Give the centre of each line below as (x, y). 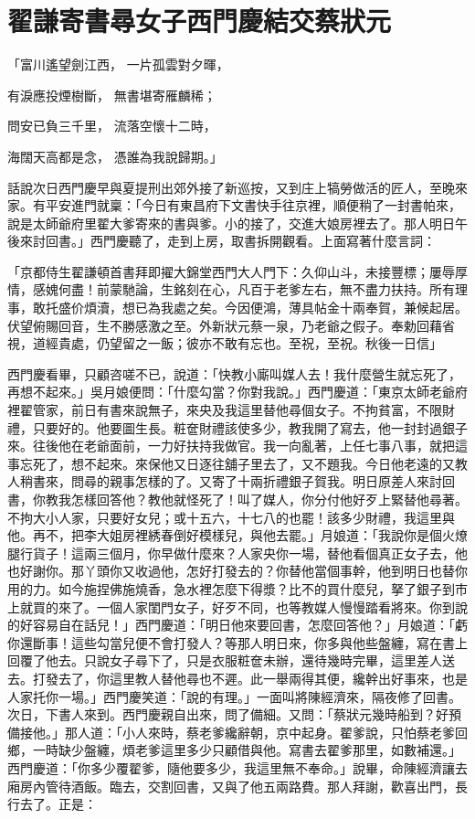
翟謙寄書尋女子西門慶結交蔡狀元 (200, 21)
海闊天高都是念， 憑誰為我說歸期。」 (115, 156)
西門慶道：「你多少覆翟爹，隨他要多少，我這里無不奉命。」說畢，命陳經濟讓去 (237, 767)
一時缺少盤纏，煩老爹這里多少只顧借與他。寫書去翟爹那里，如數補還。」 (247, 750)
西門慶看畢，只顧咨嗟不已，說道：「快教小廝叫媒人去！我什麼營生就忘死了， (234, 373)
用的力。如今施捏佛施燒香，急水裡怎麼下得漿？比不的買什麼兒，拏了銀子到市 (237, 588)
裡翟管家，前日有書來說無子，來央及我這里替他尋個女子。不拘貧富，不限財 (231, 410)
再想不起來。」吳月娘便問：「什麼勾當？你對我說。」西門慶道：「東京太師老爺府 (237, 392)
